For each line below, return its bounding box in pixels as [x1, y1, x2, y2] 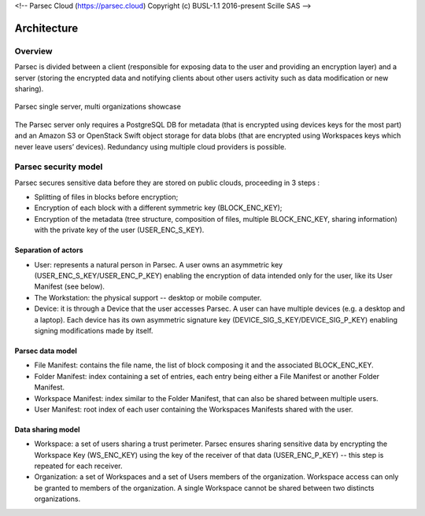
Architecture [14, 21, 79, 35]
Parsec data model [14, 346, 78, 356]
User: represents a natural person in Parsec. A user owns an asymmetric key [34, 260, 283, 269]
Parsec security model [14, 161, 103, 172]
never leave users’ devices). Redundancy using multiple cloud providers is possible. [14, 142, 286, 151]
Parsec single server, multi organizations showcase [14, 102, 181, 112]
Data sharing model [14, 425, 80, 434]
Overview [14, 46, 53, 57]
